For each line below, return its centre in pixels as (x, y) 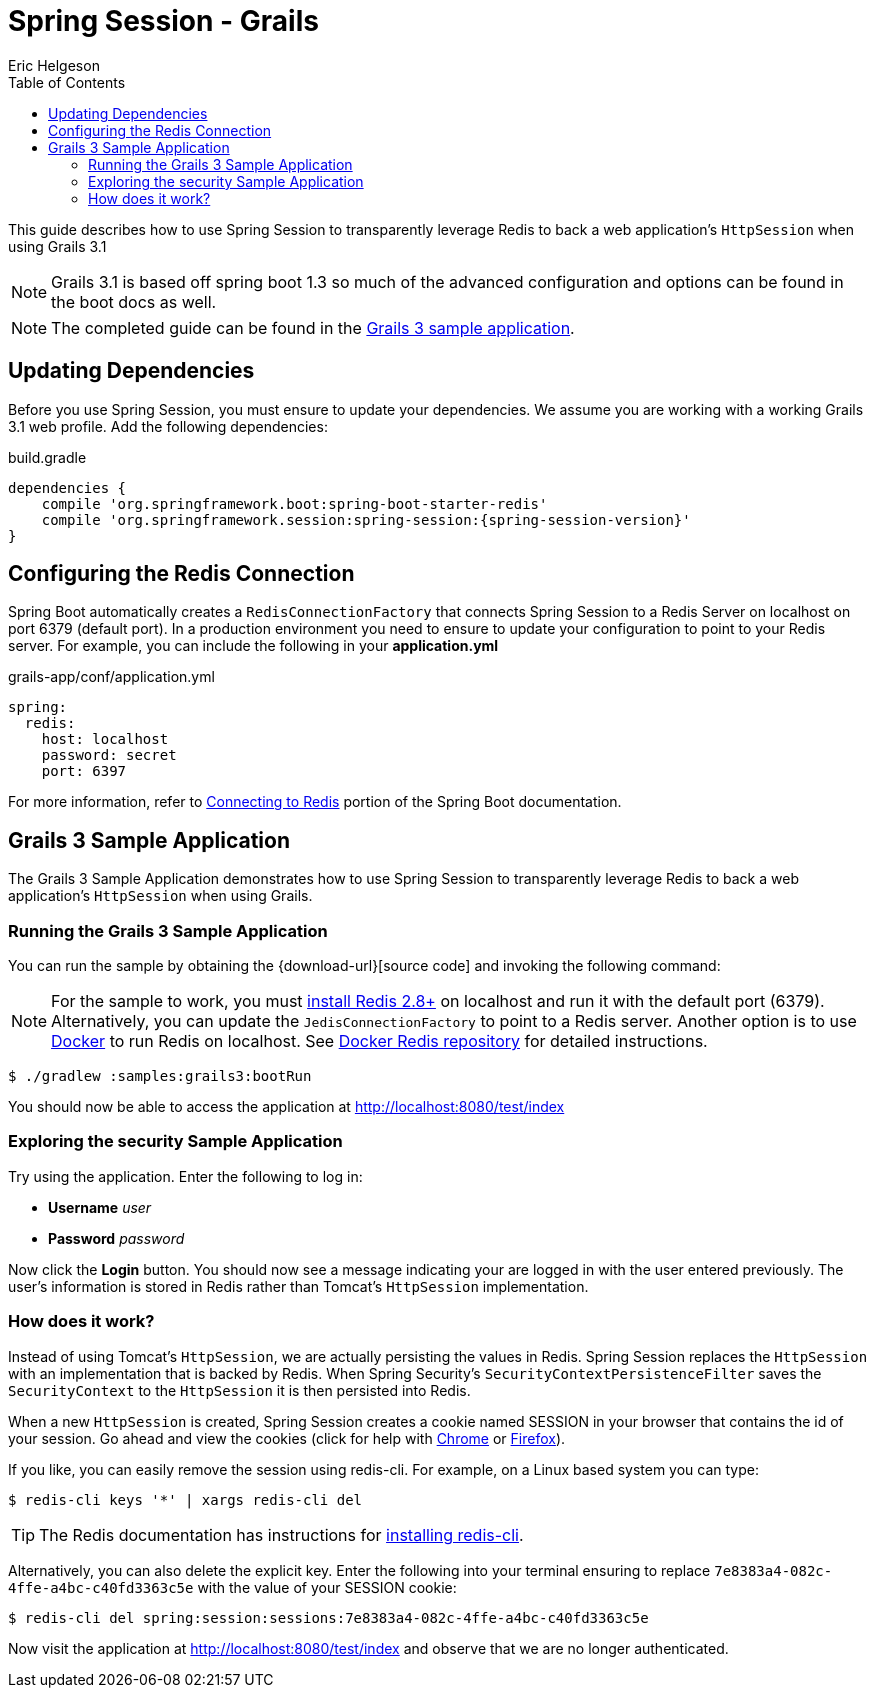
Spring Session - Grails (163, 21)
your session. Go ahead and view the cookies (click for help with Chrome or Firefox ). (287, 1438)
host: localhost (105, 739)
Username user (100, 1207)
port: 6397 (84, 771)
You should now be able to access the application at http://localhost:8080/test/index (286, 1107)
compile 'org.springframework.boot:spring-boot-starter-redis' (294, 503)
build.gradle (47, 457)
